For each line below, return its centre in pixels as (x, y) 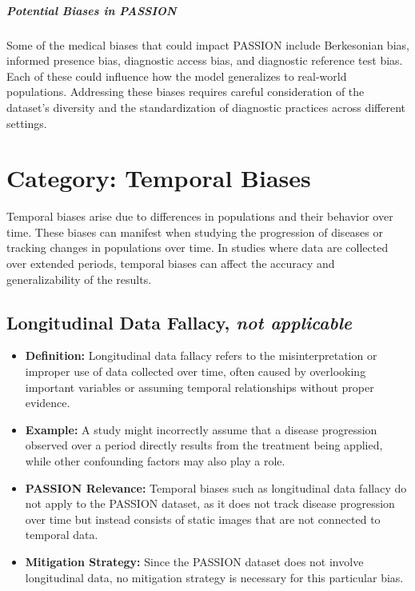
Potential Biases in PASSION (92, 10)
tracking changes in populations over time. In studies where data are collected (198, 248)
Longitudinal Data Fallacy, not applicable (180, 322)
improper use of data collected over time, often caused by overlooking (196, 371)
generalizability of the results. (79, 279)
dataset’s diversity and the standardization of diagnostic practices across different (206, 107)
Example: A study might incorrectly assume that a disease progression (201, 429)
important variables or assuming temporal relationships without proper (200, 387)
